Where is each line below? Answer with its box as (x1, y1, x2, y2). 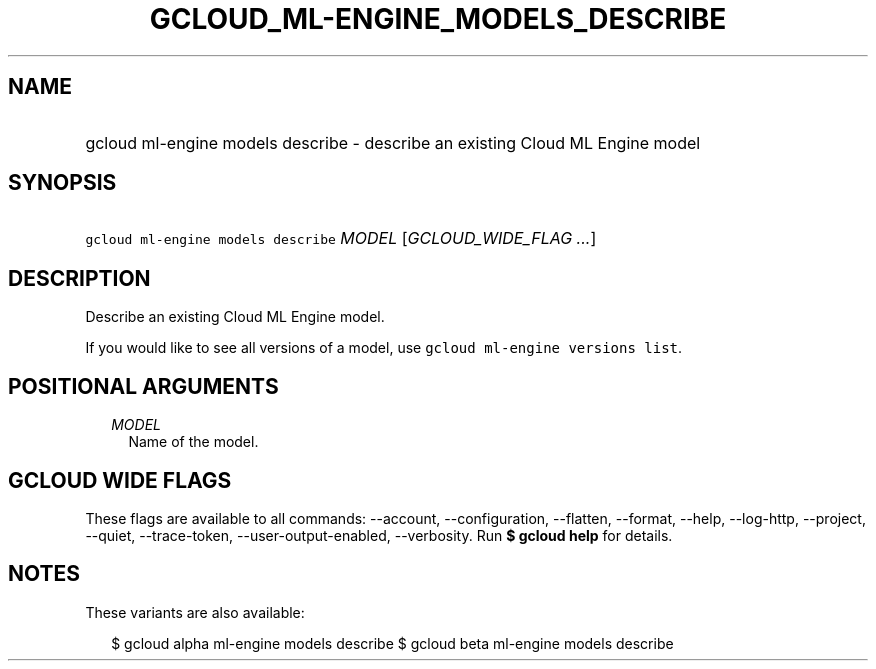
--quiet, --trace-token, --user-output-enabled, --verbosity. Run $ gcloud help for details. (85, 526, 673, 544)
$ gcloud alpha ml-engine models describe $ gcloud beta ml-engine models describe (111, 634, 674, 652)
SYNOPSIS (8, 170, 117, 196)
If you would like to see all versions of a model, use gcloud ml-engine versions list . (85, 339, 683, 357)
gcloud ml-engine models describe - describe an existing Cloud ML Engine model (85, 132, 701, 153)
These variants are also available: (85, 603, 305, 621)
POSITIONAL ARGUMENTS (8, 373, 279, 399)
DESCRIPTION (8, 265, 151, 291)
